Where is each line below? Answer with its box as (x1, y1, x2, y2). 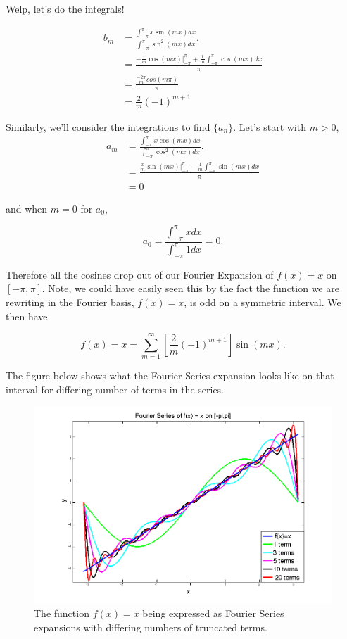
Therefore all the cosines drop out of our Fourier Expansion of (6, 267, 274, 281)
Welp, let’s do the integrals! (6, 1, 125, 15)
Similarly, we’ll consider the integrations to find (6, 119, 210, 134)
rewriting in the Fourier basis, (6, 294, 134, 309)
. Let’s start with (233, 119, 306, 134)
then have (6, 308, 48, 323)
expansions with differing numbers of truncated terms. (34, 619, 267, 634)
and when (6, 201, 48, 215)
